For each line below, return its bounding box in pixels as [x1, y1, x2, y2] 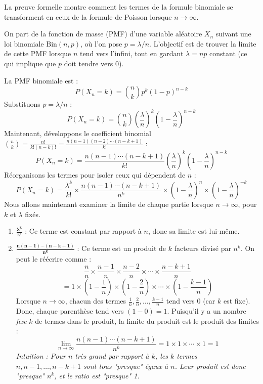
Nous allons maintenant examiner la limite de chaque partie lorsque [4, 199, 213, 209]
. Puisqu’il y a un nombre [167, 306, 246, 316]
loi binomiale [4, 38, 44, 49]
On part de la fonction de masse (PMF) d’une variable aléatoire [4, 28, 202, 39]
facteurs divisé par [174, 243, 231, 253]
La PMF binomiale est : [4, 75, 78, 86]
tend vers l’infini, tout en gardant [80, 48, 184, 59]
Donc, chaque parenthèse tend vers [16, 306, 124, 316]
